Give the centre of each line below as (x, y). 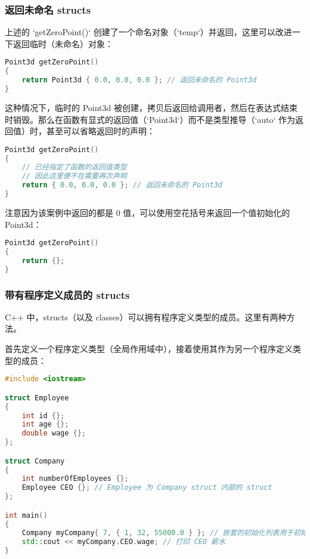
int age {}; (45, 424)
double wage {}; (54, 433)
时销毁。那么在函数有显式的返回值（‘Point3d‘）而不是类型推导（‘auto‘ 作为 (150, 119)
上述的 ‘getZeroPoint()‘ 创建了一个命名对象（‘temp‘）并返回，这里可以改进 (148, 32)
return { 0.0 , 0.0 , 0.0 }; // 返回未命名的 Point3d (122, 185)
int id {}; (43, 416)
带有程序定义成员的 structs (67, 294)
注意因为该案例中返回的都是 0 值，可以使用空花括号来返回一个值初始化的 (148, 212)
